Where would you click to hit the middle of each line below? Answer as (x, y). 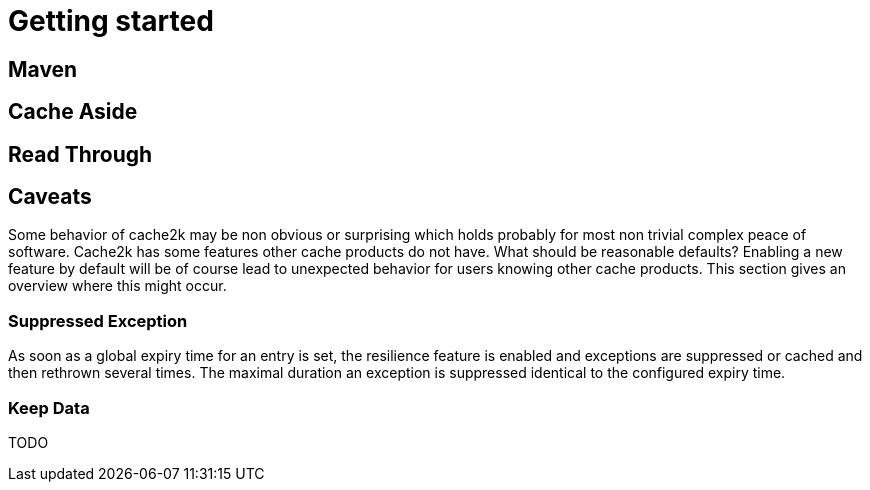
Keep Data (49, 407)
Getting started (111, 21)
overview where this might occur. (117, 286)
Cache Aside (73, 112)
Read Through (80, 154)
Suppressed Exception (98, 320)
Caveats (50, 197)
